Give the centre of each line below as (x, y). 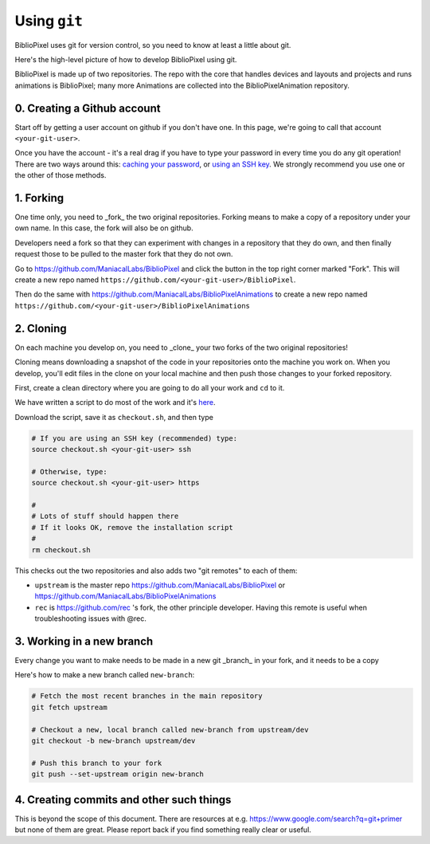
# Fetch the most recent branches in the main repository (147, 696)
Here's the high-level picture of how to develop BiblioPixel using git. (126, 59)
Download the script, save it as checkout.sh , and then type (114, 417)
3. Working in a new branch (84, 641)
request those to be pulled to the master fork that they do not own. (124, 254)
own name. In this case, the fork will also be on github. (104, 228)
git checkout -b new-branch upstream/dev (113, 740)
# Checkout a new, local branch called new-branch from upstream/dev (170, 730)
